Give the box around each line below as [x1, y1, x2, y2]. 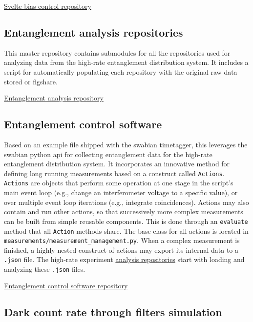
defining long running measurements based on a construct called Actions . [4, 168, 225, 178]
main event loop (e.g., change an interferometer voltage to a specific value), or [4, 187, 238, 198]
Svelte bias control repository [4, 1, 91, 11]
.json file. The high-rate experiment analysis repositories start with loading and [4, 254, 245, 264]
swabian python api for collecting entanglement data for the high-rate [4, 149, 212, 159]
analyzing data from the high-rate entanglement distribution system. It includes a [4, 57, 249, 67]
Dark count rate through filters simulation [4, 304, 222, 319]
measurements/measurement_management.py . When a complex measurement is [4, 235, 240, 245]
